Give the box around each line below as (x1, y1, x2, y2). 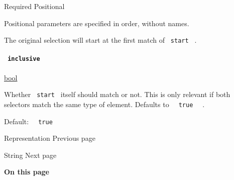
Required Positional (4, 1, 65, 11)
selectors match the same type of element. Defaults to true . (4, 99, 205, 109)
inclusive (8, 55, 40, 63)
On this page (4, 166, 49, 177)
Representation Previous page (4, 133, 95, 143)
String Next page (4, 149, 57, 160)
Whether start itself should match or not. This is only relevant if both (4, 89, 230, 100)
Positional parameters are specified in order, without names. (4, 18, 189, 28)
